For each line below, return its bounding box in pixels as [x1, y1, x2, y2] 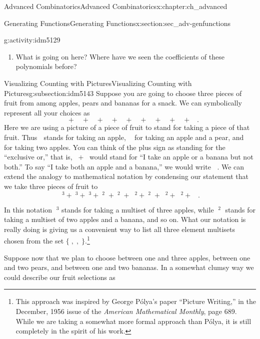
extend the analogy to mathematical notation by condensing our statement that [4, 171, 249, 181]
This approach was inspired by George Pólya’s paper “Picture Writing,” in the [15, 296, 256, 306]
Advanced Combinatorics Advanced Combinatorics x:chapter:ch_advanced [4, 1, 227, 11]
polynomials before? [15, 61, 77, 71]
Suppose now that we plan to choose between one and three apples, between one [4, 252, 250, 262]
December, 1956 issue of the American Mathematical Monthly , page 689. [15, 305, 237, 316]
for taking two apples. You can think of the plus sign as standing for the [4, 141, 225, 152]
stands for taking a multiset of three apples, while [61, 204, 214, 214]
